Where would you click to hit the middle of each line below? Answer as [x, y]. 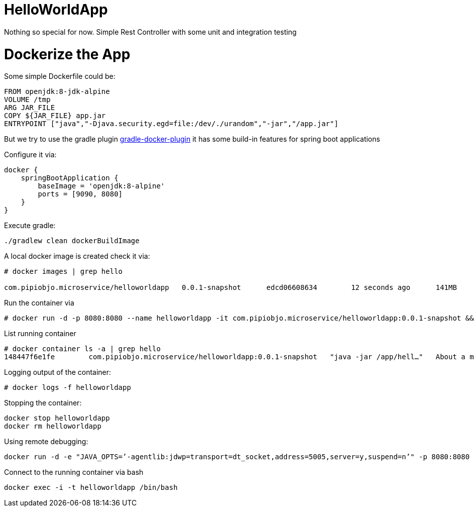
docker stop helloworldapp [57, 418]
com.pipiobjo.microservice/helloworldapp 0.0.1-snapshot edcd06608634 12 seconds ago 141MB [230, 288]
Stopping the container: [43, 403]
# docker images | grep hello [64, 272]
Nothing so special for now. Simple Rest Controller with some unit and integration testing [150, 32]
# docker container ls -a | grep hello [82, 349]
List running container [40, 334]
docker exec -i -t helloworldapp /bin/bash [91, 488]
